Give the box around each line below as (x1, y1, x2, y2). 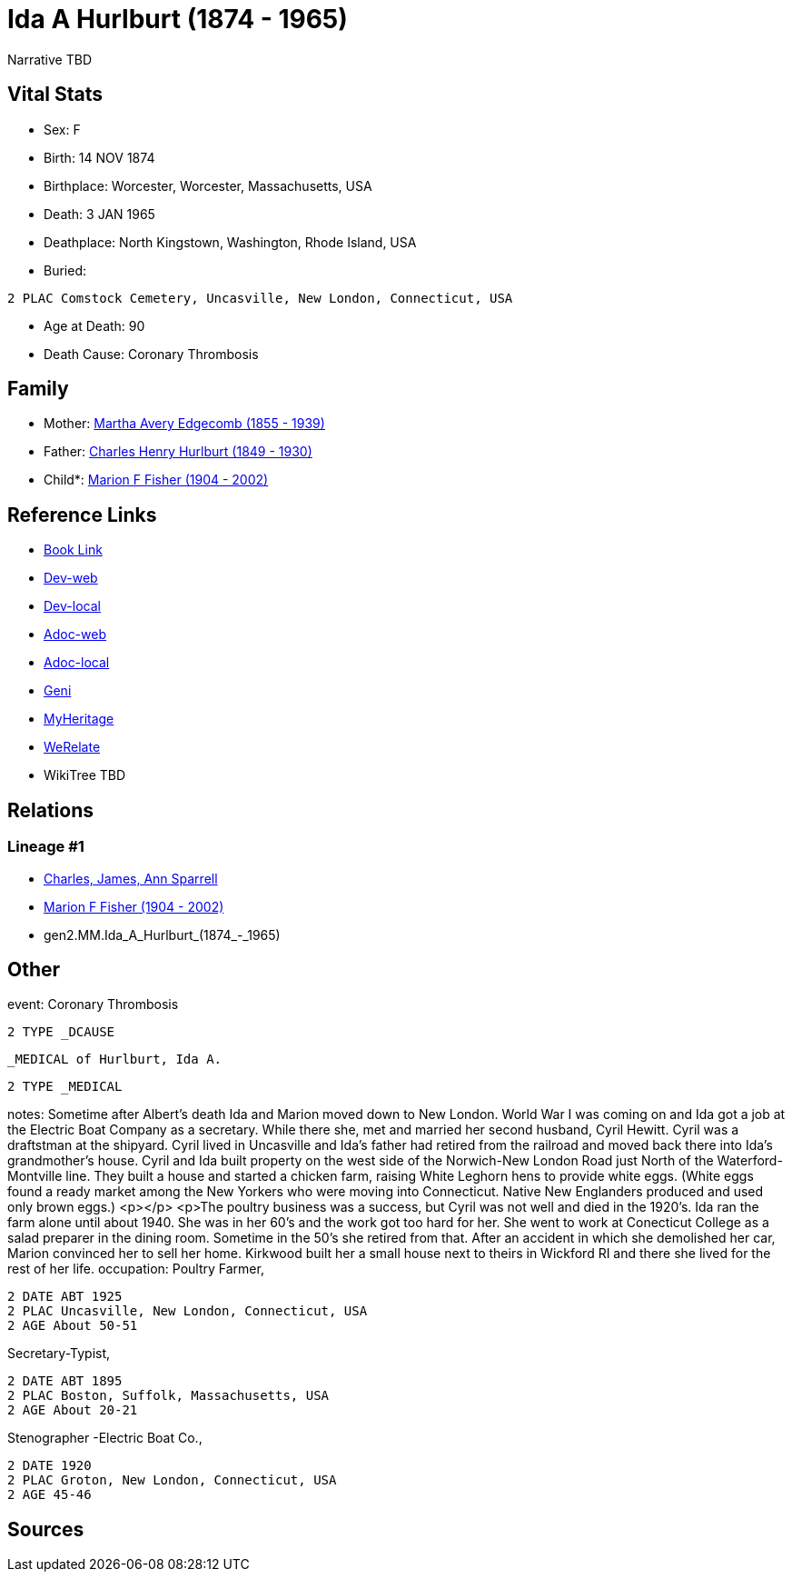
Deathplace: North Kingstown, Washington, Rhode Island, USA (44, 234, 417, 250)
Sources (7, 1517, 84, 1541)
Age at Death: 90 (44, 317, 145, 334)
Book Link (44, 542, 103, 558)
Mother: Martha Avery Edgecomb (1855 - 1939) (44, 415, 325, 432)
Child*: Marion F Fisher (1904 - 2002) (44, 472, 269, 488)
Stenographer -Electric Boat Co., (7, 1430, 203, 1446)
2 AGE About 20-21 (7, 1403, 138, 1418)
